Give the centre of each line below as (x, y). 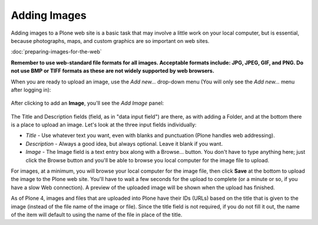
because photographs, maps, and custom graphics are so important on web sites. (110, 41)
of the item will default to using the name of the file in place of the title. (97, 214)
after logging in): (31, 90)
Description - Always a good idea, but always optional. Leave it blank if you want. (124, 143)
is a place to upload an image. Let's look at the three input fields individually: (104, 125)
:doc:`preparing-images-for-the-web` (57, 52)
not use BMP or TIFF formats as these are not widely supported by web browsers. (113, 71)
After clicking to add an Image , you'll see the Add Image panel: (87, 103)
